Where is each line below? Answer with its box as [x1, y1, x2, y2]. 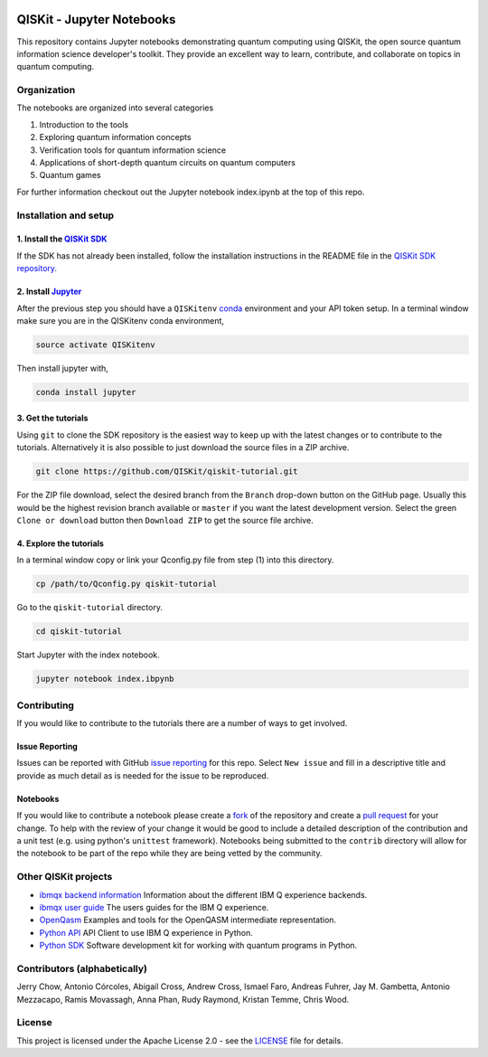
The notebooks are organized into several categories [16, 102, 214, 113]
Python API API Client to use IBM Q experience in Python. [39, 927, 253, 938]
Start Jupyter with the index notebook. [16, 649, 160, 660]
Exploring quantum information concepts [39, 132, 192, 143]
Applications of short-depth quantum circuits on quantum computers [39, 157, 296, 167]
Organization [16, 84, 76, 97]
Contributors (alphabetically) [16, 962, 148, 975]
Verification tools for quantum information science [39, 145, 226, 156]
